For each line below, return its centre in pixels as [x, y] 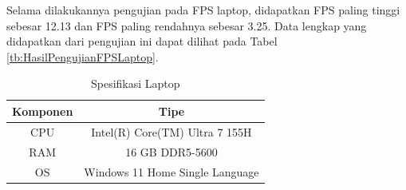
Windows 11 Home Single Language [171, 171]
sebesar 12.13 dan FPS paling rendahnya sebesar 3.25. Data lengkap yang [187, 25]
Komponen [43, 111]
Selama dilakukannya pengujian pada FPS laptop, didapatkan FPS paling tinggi [203, 10]
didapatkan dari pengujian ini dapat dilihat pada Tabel [142, 41]
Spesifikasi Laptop [135, 83]
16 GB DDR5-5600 [171, 151]
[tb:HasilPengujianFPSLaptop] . [83, 56]
